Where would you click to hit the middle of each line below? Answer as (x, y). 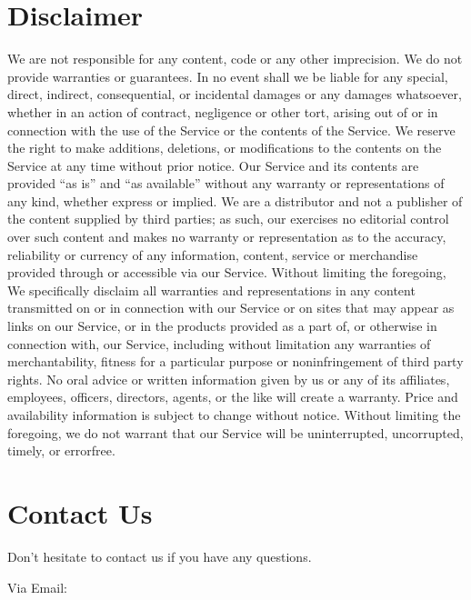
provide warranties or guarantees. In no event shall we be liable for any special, (228, 76)
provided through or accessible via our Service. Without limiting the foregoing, (227, 272)
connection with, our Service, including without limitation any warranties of (219, 343)
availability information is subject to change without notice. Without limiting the (234, 415)
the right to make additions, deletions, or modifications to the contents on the (225, 148)
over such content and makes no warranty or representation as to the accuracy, (227, 237)
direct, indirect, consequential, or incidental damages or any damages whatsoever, (235, 94)
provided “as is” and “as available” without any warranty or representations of (226, 183)
